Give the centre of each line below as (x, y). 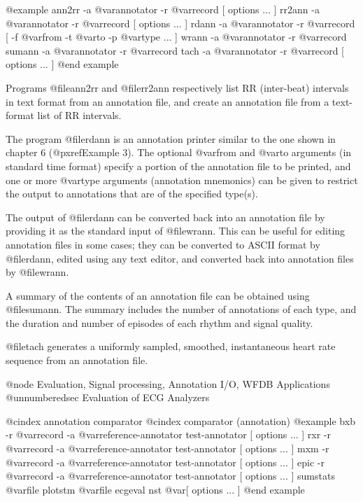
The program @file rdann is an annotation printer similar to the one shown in (171, 138)
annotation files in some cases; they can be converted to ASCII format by (163, 244)
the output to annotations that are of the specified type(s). (132, 194)
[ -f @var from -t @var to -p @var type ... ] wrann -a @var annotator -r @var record (176, 37)
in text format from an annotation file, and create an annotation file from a (168, 101)
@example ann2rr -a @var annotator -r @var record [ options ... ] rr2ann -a (163, 9)
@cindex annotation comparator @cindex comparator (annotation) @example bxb (180, 420)
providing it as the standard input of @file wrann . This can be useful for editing (176, 231)
